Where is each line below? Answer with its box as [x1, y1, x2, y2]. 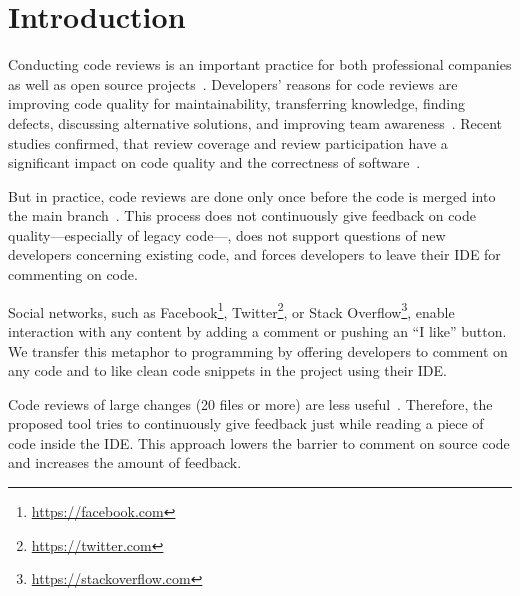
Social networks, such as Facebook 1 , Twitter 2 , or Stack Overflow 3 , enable [8, 298, 455, 322]
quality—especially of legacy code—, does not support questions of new [8, 224, 446, 245]
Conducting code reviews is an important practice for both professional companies [8, 54, 512, 75]
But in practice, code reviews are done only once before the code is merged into [8, 185, 496, 206]
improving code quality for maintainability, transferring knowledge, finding [8, 93, 465, 114]
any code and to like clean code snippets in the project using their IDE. [8, 360, 447, 381]
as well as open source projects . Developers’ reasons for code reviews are [8, 73, 458, 94]
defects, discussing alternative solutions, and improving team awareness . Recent [8, 112, 503, 133]
